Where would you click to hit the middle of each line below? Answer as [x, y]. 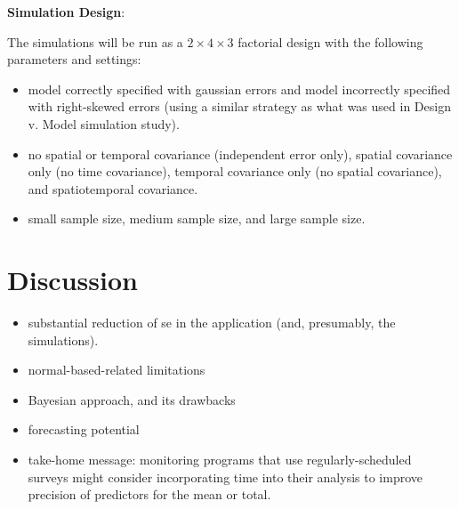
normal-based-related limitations [117, 370]
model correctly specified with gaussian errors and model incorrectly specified [239, 89]
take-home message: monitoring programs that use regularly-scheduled [220, 460]
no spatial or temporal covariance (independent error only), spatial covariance [240, 154]
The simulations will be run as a [95, 41]
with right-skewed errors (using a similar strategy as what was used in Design [239, 106]
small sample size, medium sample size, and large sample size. [197, 218]
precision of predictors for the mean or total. [149, 494]
